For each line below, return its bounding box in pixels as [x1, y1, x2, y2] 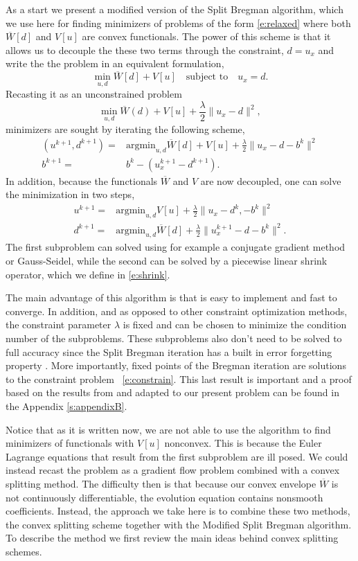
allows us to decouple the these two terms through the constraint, [6, 42, 284, 57]
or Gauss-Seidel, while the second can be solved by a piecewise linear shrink [6, 253, 328, 268]
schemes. [6, 544, 42, 558]
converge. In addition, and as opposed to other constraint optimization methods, [6, 303, 348, 318]
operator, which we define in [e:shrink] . [6, 267, 170, 281]
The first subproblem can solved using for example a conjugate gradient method [6, 240, 346, 254]
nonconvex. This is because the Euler [164, 436, 322, 450]
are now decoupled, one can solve [200, 173, 341, 188]
